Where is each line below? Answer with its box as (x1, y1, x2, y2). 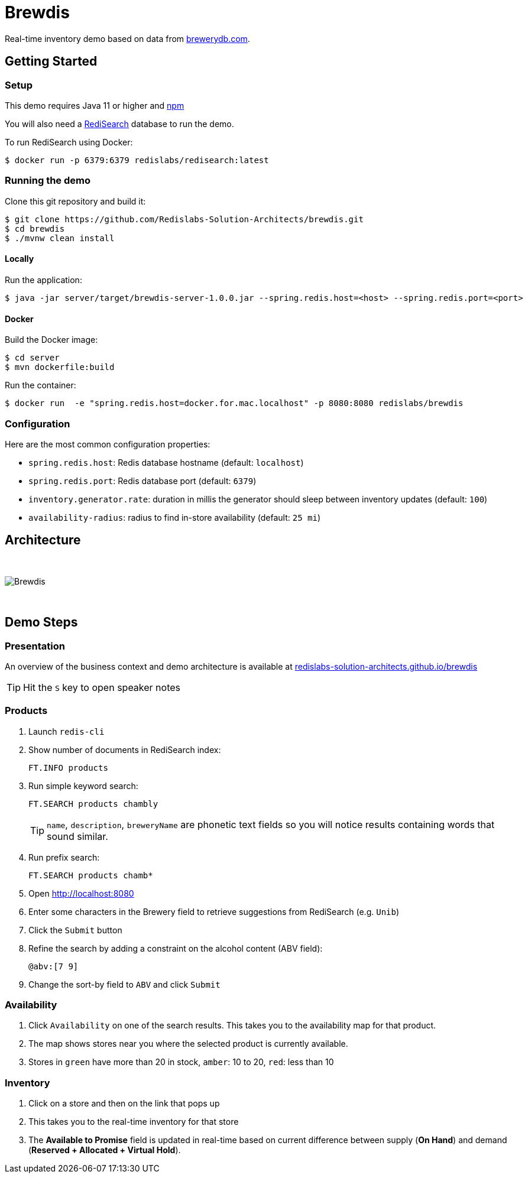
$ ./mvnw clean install (5, 233, 115, 243)
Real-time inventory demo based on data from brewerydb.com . (5, 33, 250, 44)
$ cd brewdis (5, 223, 65, 233)
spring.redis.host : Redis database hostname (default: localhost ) (28, 457, 304, 468)
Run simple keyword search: (28, 780, 138, 791)
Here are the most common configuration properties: (5, 439, 210, 449)
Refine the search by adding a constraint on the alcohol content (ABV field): (28, 943, 323, 953)
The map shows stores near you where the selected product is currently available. (28, 1039, 348, 1049)
